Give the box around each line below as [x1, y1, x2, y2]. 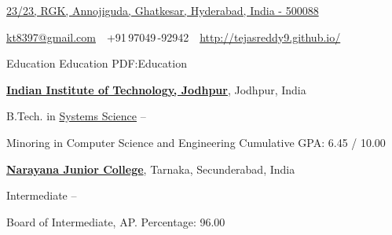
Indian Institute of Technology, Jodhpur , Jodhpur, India [6, 81, 306, 97]
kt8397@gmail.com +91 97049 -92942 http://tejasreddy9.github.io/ [6, 28, 341, 45]
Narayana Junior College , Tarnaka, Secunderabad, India [6, 160, 295, 177]
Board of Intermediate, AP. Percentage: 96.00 [6, 213, 225, 229]
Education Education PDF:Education [6, 55, 187, 72]
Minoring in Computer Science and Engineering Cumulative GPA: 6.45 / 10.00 [6, 134, 386, 150]
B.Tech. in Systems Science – [6, 108, 146, 124]
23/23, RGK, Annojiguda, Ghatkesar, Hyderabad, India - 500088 [6, 2, 319, 18]
